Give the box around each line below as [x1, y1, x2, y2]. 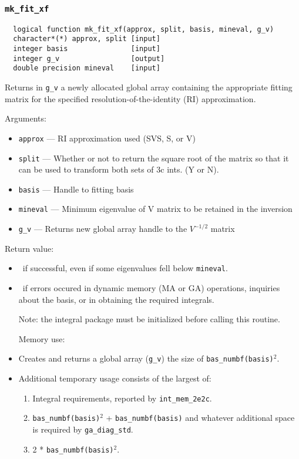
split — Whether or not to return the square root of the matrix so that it [18, 151, 289, 164]
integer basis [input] [13, 45, 160, 53]
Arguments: [5, 112, 46, 124]
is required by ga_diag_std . [32, 423, 133, 435]
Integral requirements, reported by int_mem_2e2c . [32, 392, 212, 404]
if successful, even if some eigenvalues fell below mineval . [22, 262, 228, 274]
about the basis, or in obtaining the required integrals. [18, 293, 214, 305]
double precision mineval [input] [13, 64, 160, 73]
